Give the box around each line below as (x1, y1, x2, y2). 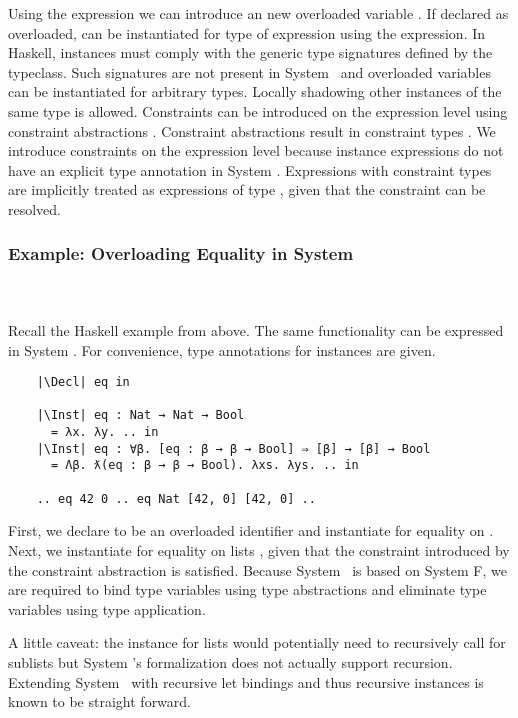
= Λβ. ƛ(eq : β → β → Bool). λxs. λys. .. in (50, 458, 359, 473)
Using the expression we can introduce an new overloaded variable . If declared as (8, 3, 509, 23)
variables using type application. (8, 598, 206, 619)
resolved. (8, 198, 62, 219)
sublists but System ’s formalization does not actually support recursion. (8, 651, 453, 672)
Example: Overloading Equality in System (8, 241, 354, 266)
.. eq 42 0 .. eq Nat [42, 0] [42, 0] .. (36, 491, 316, 506)
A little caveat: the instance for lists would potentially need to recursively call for (8, 632, 506, 653)
